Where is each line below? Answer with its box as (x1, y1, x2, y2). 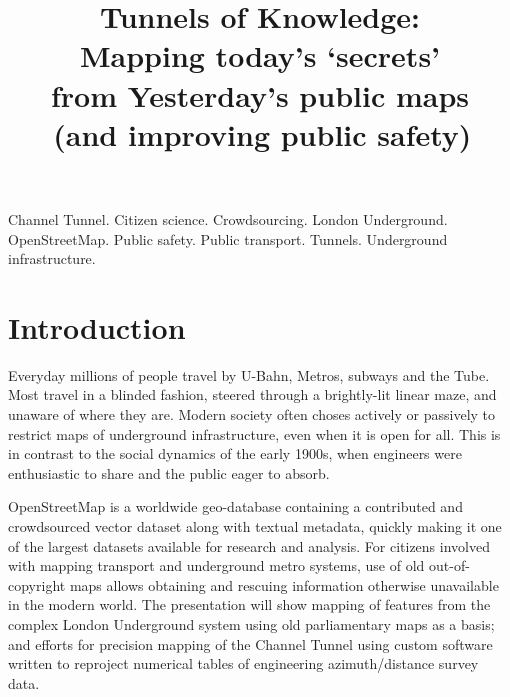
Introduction (8, 306, 186, 347)
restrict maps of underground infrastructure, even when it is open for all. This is (8, 423, 501, 444)
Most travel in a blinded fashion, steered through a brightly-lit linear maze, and (8, 384, 497, 405)
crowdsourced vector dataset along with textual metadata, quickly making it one (8, 516, 502, 536)
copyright (8, 574, 66, 595)
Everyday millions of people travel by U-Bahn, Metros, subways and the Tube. (8, 364, 490, 385)
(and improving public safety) (53, 113, 472, 154)
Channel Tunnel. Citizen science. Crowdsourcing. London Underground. (8, 208, 448, 229)
